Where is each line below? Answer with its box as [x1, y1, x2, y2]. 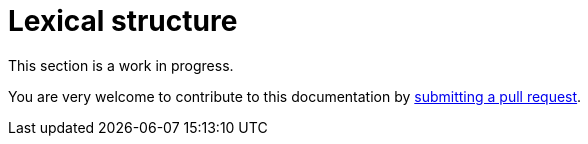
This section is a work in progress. [8, 56, 234, 74]
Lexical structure [8, 4, 238, 38]
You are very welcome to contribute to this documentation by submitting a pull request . [8, 87, 582, 105]
